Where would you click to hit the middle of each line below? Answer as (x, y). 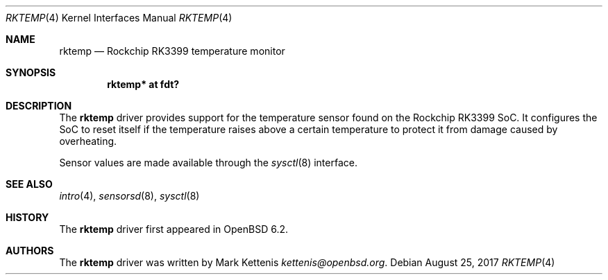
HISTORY (27, 217)
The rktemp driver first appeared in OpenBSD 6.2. (174, 229)
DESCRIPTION (39, 106)
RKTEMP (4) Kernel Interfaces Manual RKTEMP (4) (119, 18)
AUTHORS (30, 251)
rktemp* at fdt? (143, 84)
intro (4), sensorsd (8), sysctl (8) (129, 196)
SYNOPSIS (31, 72)
